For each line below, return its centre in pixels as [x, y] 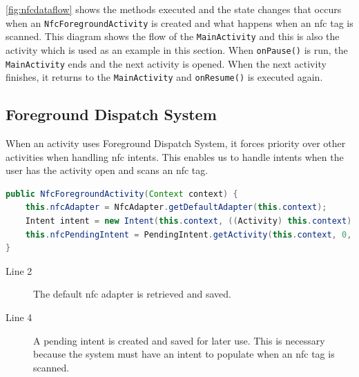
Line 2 [19, 270]
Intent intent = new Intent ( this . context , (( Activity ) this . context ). [191, 221]
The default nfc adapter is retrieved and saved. [132, 294]
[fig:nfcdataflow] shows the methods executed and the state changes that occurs [174, 9]
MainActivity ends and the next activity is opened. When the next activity [166, 63]
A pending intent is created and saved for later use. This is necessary [179, 340]
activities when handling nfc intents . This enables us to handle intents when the [175, 156]
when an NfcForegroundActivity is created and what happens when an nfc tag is [179, 22]
